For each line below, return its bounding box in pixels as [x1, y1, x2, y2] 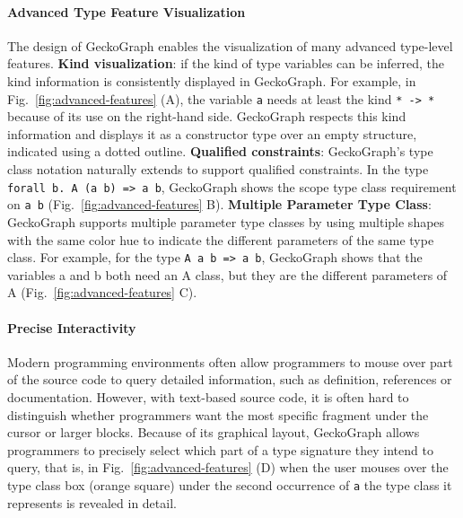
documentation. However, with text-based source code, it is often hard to [7, 387, 409, 406]
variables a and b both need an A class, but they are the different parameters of [7, 265, 448, 284]
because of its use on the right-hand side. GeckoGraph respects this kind [7, 107, 406, 126]
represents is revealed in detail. [7, 493, 177, 512]
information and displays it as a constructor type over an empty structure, [7, 124, 417, 143]
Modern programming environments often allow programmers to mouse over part [7, 352, 453, 371]
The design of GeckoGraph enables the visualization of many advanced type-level [7, 36, 453, 55]
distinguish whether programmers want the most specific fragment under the [7, 405, 429, 424]
